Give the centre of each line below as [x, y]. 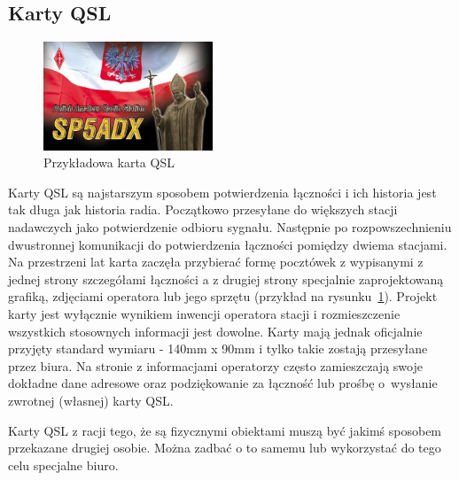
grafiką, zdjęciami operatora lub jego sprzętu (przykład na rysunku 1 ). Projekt [223, 296]
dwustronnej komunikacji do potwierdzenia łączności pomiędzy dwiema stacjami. [228, 244]
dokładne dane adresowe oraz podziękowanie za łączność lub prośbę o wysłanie [223, 383]
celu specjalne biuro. [63, 465]
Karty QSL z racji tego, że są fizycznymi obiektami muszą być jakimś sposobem [225, 430]
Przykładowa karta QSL [109, 163]
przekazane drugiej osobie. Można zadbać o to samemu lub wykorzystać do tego [225, 448]
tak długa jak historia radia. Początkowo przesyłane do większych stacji [203, 209]
